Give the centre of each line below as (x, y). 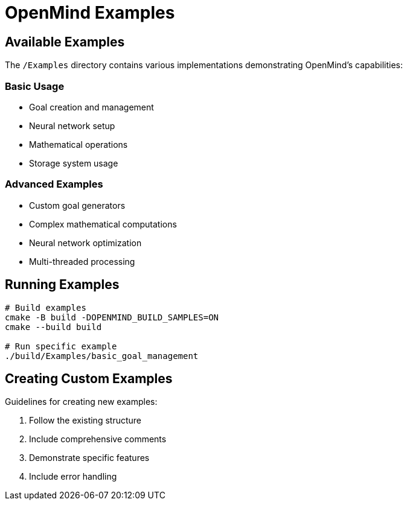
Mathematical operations (79, 144)
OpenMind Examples (90, 13)
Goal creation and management (91, 107)
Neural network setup (72, 125)
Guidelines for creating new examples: (81, 402)
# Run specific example (61, 346)
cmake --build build (53, 327)
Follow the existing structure (85, 421)
